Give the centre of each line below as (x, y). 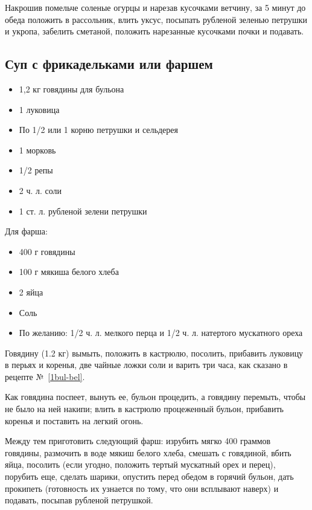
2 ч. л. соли (40, 190)
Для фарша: (26, 231)
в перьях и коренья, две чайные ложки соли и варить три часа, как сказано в (146, 365)
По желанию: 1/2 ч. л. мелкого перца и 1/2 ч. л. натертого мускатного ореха (161, 333)
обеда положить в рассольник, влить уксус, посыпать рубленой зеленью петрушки (156, 19)
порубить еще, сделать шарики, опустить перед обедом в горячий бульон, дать (149, 476)
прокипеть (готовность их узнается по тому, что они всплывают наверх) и (142, 488)
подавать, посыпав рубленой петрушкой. (79, 500)
